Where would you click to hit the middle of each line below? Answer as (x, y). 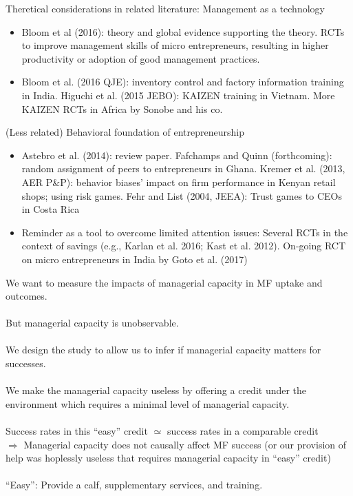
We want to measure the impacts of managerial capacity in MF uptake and (164, 282)
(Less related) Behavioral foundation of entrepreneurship (125, 132)
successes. (26, 363)
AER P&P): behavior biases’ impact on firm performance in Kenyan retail (179, 182)
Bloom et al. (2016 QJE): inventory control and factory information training (183, 82)
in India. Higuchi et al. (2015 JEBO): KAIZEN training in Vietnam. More (178, 95)
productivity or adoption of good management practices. (141, 58)
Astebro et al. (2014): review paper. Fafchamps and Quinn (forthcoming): (177, 155)
